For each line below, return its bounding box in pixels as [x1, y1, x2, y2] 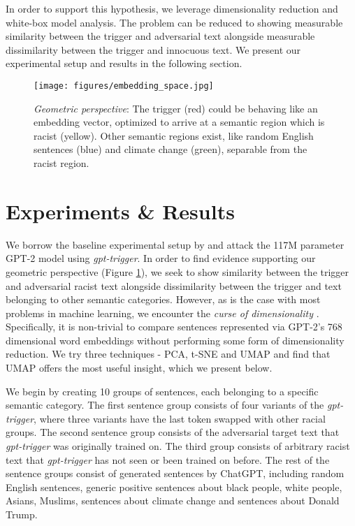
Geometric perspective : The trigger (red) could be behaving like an [34, 101, 318, 115]
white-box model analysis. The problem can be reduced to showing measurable [6, 15, 343, 29]
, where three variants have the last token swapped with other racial [34, 411, 326, 425]
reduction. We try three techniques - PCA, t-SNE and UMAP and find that [6, 346, 331, 361]
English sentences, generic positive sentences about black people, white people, [6, 479, 342, 494]
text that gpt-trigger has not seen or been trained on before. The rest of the [6, 452, 330, 467]
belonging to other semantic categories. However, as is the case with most [6, 292, 321, 307]
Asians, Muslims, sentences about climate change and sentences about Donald [6, 493, 340, 508]
